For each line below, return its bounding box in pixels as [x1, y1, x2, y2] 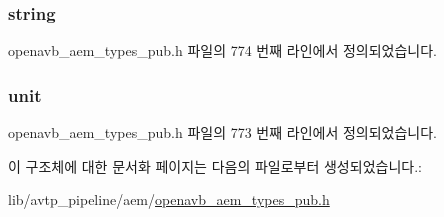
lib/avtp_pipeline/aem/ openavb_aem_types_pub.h [8, 189, 330, 210]
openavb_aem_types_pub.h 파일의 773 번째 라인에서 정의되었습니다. [8, 122, 438, 143]
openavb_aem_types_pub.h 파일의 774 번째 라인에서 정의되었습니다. [8, 40, 438, 61]
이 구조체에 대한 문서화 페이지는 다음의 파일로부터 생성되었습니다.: [8, 155, 422, 176]
